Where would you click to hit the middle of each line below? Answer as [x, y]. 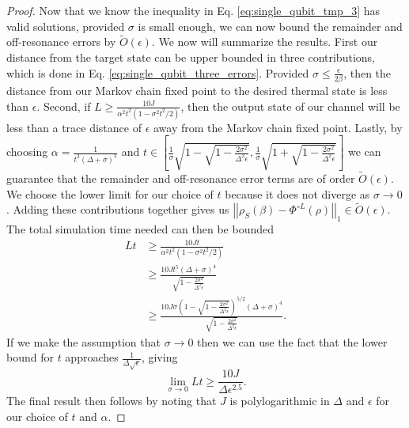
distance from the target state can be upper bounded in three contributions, [191, 57]
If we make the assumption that [83, 341]
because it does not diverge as [297, 193]
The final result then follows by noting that [112, 401]
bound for [30, 357]
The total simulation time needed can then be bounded [140, 229]
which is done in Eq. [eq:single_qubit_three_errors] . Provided [158, 72]
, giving [159, 357]
